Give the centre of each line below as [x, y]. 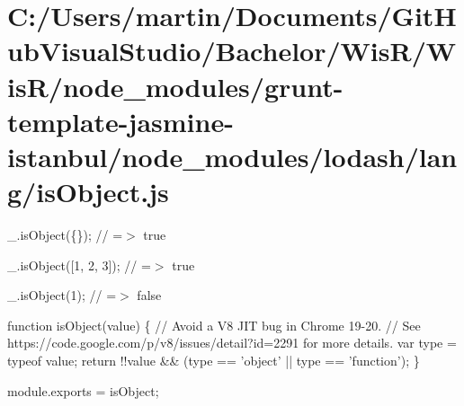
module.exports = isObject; [83, 390]
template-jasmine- [120, 121]
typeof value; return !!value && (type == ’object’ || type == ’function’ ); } [214, 361]
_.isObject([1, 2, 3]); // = [79, 265]
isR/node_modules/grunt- [175, 86]
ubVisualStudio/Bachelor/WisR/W [232, 51]
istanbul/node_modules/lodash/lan [232, 156]
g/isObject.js [88, 192]
